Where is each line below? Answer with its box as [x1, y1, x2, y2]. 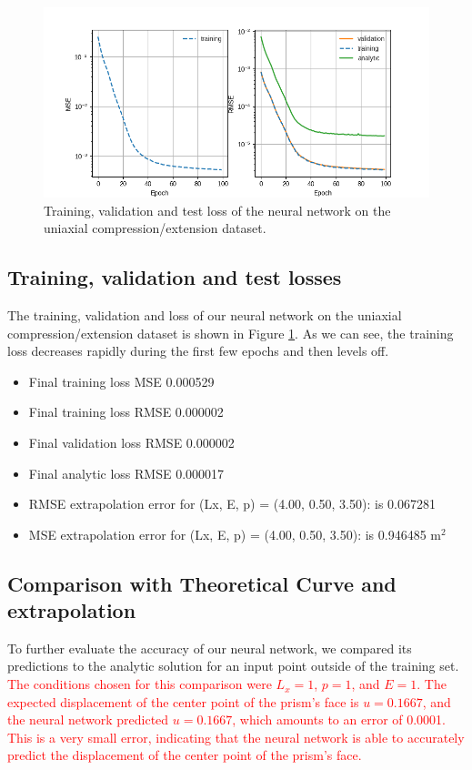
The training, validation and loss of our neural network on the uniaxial [7, 305, 402, 324]
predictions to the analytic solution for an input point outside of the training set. [7, 656, 459, 675]
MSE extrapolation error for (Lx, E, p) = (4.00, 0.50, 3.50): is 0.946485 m [28, 524, 441, 543]
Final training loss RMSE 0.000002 [28, 402, 224, 421]
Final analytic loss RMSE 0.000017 [28, 463, 225, 482]
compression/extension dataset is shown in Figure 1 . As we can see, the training [7, 323, 454, 342]
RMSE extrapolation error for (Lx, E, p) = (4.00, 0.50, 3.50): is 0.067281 [28, 494, 436, 513]
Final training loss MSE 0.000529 [28, 371, 215, 390]
